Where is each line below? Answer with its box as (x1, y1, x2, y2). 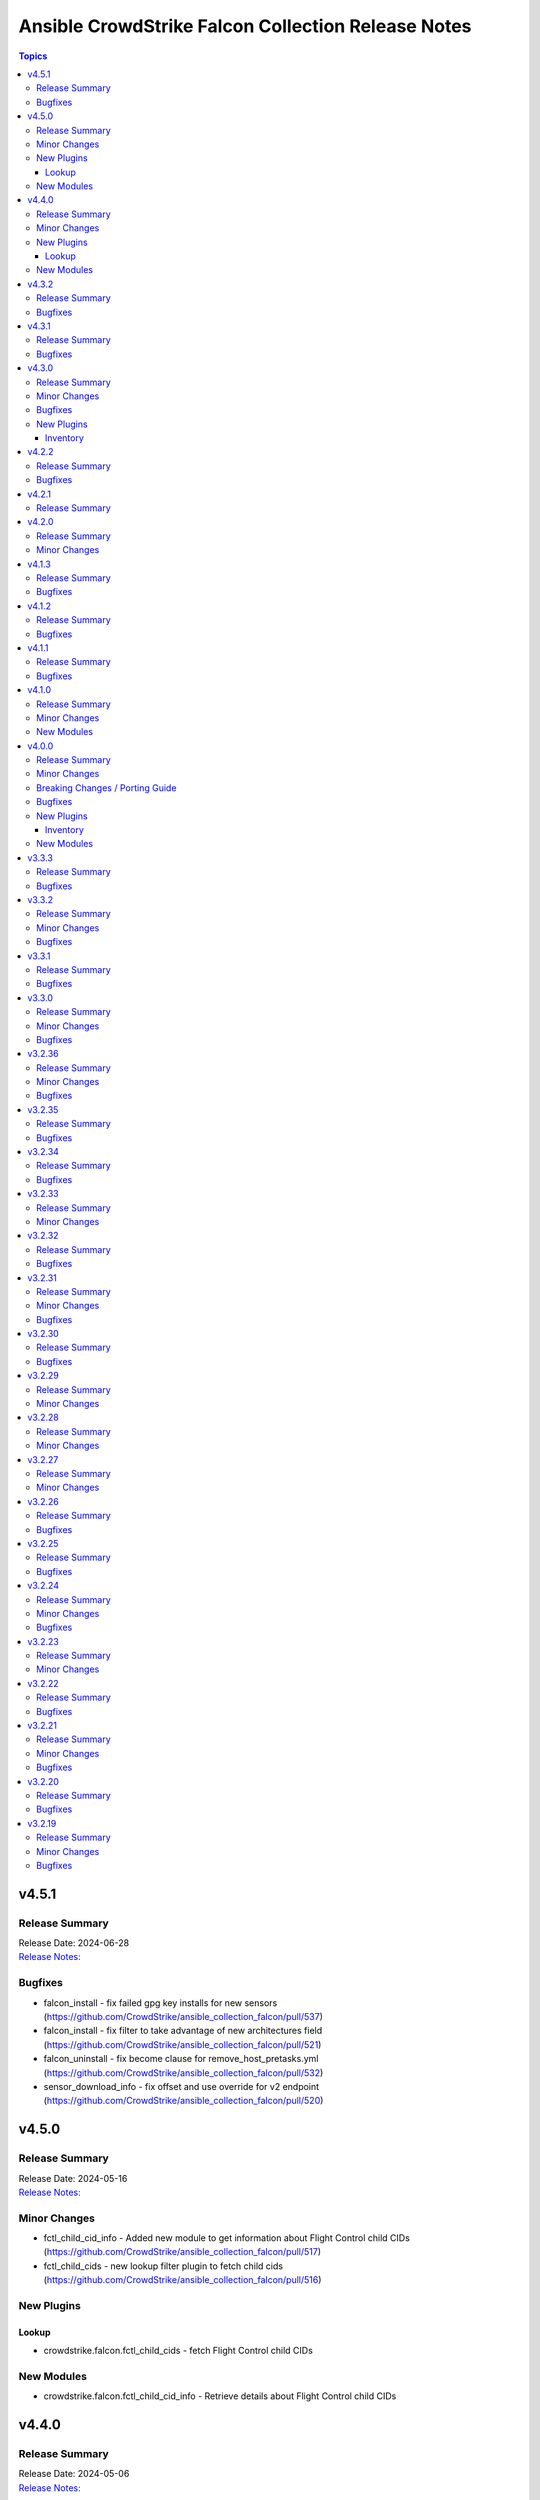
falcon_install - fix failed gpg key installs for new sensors (43, 1996, 278, 2009)
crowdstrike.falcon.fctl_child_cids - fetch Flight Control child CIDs (43, 2345, 314, 2357)
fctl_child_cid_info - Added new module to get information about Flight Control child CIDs (43, 2232, 410, 2244)
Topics (18, 50, 48, 62)
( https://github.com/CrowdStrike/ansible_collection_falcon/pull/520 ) (43, 2095, 324, 2107)
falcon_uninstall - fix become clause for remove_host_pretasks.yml (43, 2053, 319, 2065)
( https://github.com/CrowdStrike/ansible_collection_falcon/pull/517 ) (43, 2246, 322, 2258)
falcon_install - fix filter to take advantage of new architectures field (43, 2025, 323, 2037)
